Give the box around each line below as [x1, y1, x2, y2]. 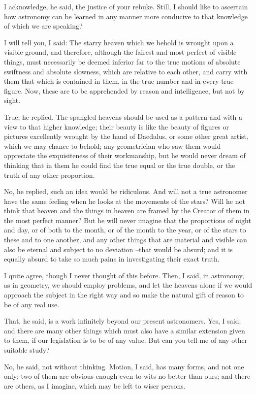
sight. [4, 95, 21, 105]
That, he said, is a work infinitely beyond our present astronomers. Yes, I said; [4, 316, 241, 326]
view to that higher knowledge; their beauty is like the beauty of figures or [4, 121, 229, 131]
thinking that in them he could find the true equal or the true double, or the [4, 160, 235, 170]
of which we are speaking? [4, 21, 83, 31]
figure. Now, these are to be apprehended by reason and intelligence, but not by [4, 85, 245, 96]
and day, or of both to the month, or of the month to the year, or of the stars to [4, 225, 246, 235]
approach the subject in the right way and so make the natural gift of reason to [4, 290, 244, 300]
